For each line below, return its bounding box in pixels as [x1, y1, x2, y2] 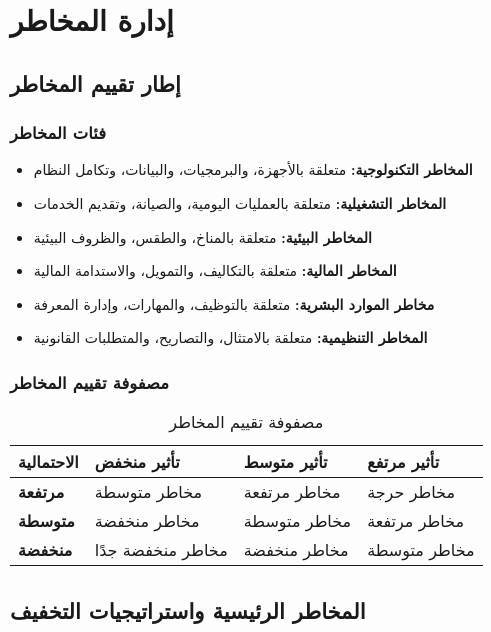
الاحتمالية [18, 450, 79, 474]
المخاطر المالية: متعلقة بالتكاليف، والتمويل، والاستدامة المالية [33, 260, 397, 281]
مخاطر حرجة [367, 480, 455, 504]
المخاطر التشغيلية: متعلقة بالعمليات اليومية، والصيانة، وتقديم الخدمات [33, 192, 447, 213]
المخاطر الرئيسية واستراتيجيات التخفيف [10, 594, 366, 625]
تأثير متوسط [243, 450, 328, 474]
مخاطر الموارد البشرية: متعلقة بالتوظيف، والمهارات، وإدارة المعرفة [33, 293, 435, 314]
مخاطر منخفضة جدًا [94, 538, 228, 562]
